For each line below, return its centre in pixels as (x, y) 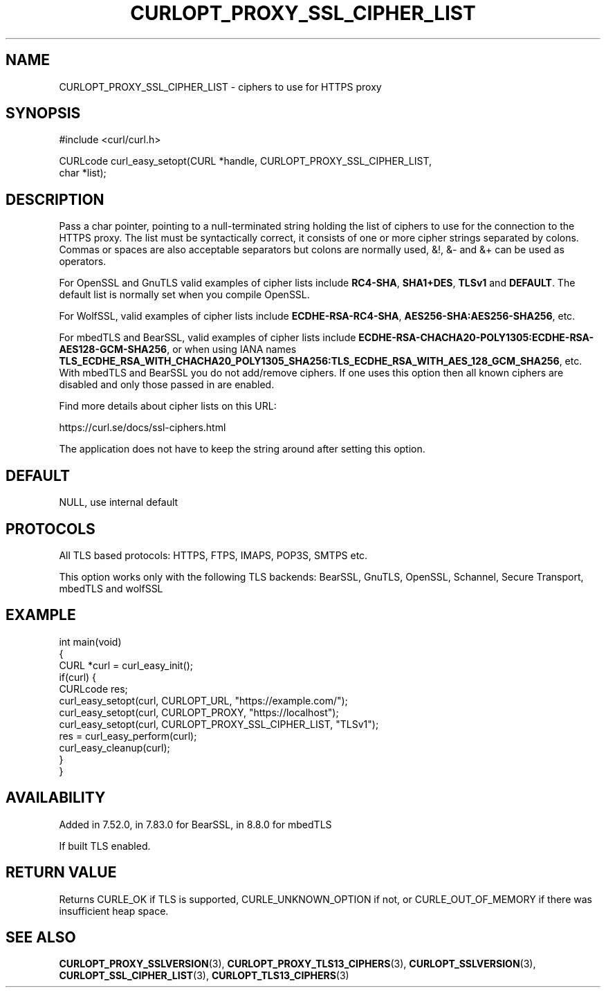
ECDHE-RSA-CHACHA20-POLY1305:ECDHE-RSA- (476, 338)
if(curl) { (78, 677)
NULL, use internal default (119, 502)
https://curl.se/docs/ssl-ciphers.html (143, 428)
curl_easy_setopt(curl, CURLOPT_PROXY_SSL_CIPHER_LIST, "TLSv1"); (219, 724)
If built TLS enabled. (105, 846)
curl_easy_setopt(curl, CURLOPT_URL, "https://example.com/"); (203, 700)
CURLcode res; (93, 689)
